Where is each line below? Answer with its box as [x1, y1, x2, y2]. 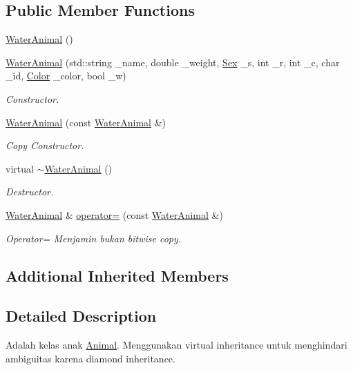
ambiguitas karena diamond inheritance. [6, 351, 175, 365]
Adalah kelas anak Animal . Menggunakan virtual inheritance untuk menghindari [6, 338, 347, 352]
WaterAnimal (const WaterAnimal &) [6, 115, 166, 129]
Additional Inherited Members [6, 264, 229, 286]
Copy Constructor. [6, 138, 84, 153]
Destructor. [6, 184, 54, 199]
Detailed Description [6, 305, 157, 327]
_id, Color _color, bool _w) [6, 68, 126, 83]
